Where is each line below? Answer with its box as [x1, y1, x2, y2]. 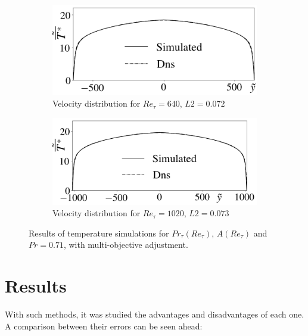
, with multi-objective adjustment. [63, 238, 188, 251]
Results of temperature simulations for [29, 226, 169, 239]
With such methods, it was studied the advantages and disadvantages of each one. [5, 308, 304, 321]
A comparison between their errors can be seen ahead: [5, 319, 203, 332]
